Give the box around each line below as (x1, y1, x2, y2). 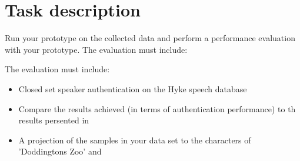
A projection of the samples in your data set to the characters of (18, 133, 251, 146)
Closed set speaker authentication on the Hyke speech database (18, 82, 247, 95)
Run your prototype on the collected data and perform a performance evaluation (5, 32, 295, 44)
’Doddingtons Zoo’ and (18, 145, 102, 157)
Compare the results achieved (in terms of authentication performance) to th (18, 102, 296, 115)
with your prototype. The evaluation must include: (5, 43, 188, 55)
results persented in (18, 114, 89, 126)
